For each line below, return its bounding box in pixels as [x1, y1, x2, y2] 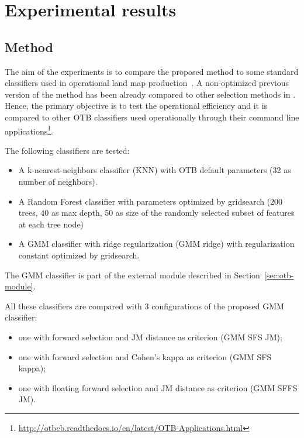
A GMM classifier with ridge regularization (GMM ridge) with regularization [18, 237, 295, 250]
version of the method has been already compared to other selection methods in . [5, 88, 296, 100]
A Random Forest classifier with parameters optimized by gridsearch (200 [18, 195, 283, 207]
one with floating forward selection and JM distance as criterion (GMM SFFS [18, 381, 298, 394]
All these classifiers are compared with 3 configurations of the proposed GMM [5, 299, 284, 312]
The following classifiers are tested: [5, 144, 130, 156]
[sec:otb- [264, 268, 294, 281]
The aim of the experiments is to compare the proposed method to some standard [5, 65, 299, 77]
